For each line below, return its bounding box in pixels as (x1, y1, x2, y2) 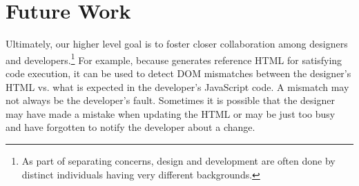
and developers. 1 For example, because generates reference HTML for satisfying (6, 50, 342, 67)
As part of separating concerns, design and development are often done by (21, 153, 336, 167)
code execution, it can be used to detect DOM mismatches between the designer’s (6, 65, 351, 80)
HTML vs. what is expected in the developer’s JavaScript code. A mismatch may (6, 79, 349, 94)
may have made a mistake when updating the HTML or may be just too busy (6, 106, 336, 121)
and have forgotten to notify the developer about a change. (6, 120, 255, 134)
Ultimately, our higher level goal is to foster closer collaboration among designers (6, 37, 348, 51)
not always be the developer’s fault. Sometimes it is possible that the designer (6, 93, 335, 107)
